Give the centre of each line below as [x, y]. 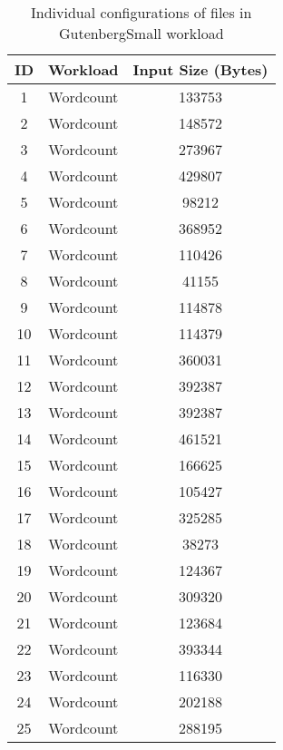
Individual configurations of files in [141, 12]
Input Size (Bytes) [200, 69]
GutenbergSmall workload [141, 33]
